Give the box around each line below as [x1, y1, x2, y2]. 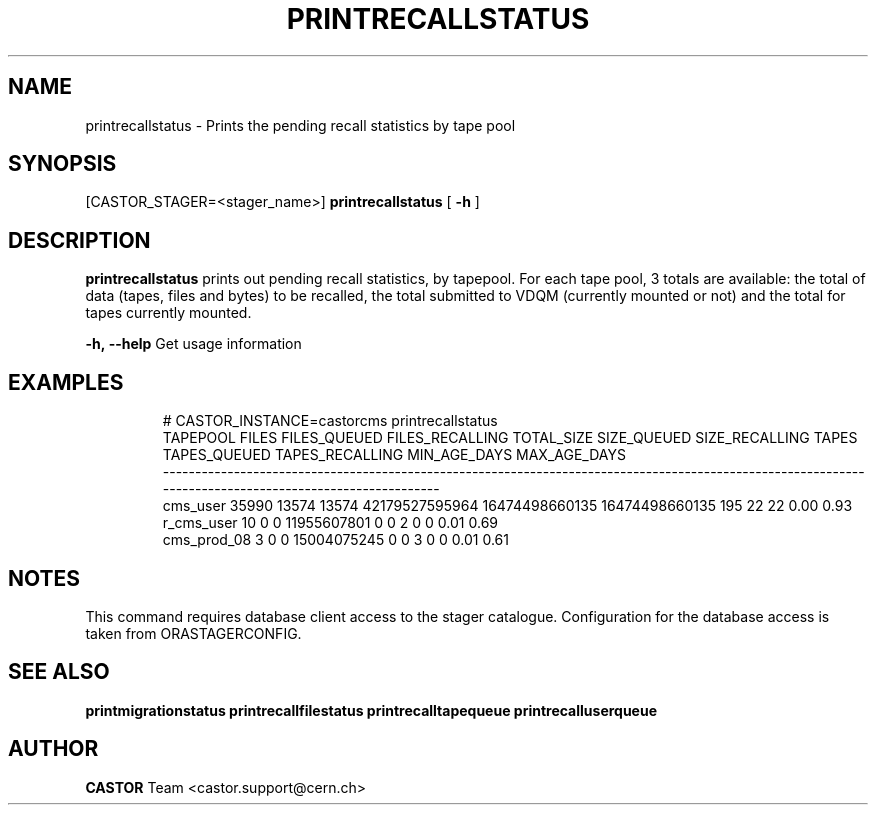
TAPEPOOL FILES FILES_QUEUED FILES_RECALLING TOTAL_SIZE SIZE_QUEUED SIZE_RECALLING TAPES [162, 429, 858, 447]
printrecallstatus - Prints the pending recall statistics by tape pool [85, 116, 516, 134]
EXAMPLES [8, 369, 124, 395]
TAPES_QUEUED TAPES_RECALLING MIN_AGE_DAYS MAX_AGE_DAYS [162, 446, 626, 464]
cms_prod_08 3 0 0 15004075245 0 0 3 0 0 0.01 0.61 [162, 531, 509, 549]
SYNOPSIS [8, 151, 117, 177]
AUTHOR [8, 736, 99, 762]
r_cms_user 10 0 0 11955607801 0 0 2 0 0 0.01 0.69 [162, 514, 498, 532]
